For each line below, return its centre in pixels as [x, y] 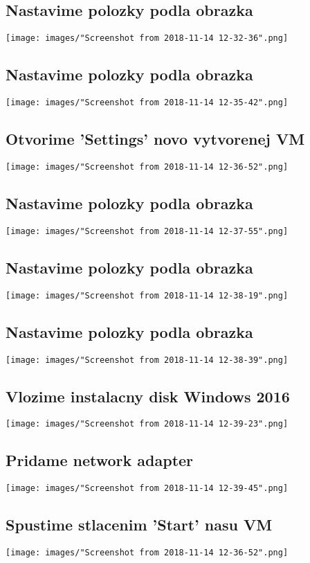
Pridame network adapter [100, 460]
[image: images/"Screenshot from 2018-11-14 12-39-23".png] [147, 424]
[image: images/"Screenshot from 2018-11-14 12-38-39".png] [147, 360]
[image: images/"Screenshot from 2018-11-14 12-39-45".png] [147, 489]
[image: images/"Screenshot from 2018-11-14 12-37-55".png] [147, 231]
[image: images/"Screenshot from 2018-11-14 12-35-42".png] [147, 103]
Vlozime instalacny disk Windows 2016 [148, 396]
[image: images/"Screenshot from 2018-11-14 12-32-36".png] [147, 38]
